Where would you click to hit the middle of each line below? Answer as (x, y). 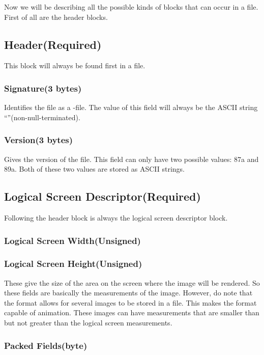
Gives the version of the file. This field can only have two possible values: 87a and (131, 159)
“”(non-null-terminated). (42, 117)
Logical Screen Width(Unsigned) (72, 240)
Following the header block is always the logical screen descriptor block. (116, 217)
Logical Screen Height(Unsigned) (73, 264)
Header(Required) (53, 44)
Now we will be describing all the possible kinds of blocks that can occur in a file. (131, 7)
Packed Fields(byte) (46, 345)
